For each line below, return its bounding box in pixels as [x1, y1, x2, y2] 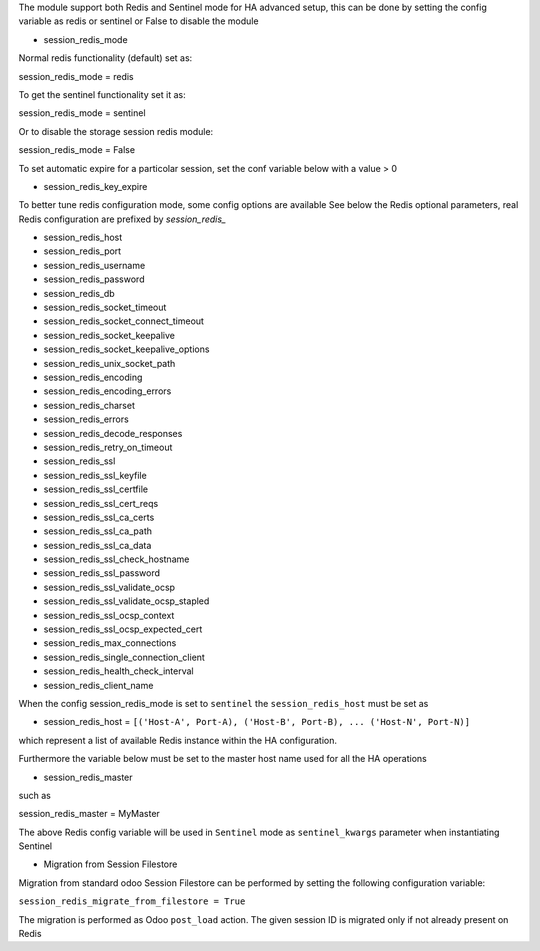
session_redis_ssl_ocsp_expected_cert [43, 623, 203, 635]
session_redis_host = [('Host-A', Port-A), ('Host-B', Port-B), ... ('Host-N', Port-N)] [43, 716, 470, 728]
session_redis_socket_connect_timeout [43, 315, 205, 327]
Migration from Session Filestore [43, 858, 178, 870]
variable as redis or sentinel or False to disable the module [18, 15, 259, 27]
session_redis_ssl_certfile [43, 483, 149, 495]
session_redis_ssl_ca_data [43, 539, 152, 551]
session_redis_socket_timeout [43, 301, 167, 314]
